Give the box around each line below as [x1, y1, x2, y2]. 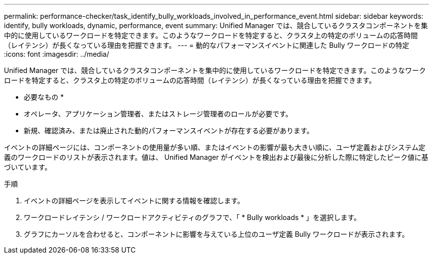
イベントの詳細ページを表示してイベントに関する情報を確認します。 [24, 196, 244, 205]
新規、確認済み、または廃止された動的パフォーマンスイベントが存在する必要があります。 [24, 126, 314, 135]
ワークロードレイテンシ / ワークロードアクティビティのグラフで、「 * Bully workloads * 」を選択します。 [24, 213, 361, 221]
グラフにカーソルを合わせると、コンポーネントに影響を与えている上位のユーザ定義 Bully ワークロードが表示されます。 [24, 230, 409, 238]
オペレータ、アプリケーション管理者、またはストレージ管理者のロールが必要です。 [24, 110, 293, 118]
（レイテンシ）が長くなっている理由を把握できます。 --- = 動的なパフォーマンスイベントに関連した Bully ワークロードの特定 [4, 41, 409, 49]
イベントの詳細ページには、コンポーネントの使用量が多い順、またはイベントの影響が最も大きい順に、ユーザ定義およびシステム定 [4, 143, 426, 151]
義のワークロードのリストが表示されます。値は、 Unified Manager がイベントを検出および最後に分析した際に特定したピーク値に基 [4, 153, 429, 161]
